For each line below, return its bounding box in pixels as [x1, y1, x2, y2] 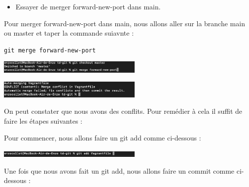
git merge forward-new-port [4, 47, 96, 54]
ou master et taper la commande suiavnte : [4, 28, 134, 38]
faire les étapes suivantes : [4, 116, 82, 126]
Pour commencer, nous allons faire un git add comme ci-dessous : [4, 132, 201, 142]
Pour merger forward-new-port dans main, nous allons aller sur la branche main [4, 18, 245, 28]
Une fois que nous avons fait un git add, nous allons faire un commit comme [4, 165, 235, 176]
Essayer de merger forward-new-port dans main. [15, 1, 161, 11]
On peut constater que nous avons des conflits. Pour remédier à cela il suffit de [4, 106, 242, 116]
